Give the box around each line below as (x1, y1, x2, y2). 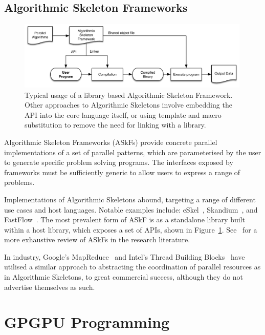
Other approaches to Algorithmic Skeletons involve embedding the (25, 99, 232, 110)
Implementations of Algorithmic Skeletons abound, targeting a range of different (4, 194, 256, 204)
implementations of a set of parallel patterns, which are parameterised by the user (4, 146, 261, 157)
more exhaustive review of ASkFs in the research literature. (4, 234, 190, 245)
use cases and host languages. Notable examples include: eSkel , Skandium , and (4, 204, 258, 215)
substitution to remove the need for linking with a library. (25, 119, 206, 130)
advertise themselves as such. (4, 281, 95, 292)
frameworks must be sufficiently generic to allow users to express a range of (4, 166, 240, 177)
